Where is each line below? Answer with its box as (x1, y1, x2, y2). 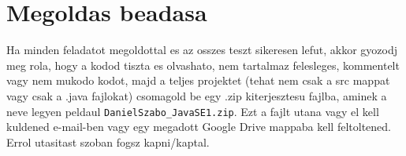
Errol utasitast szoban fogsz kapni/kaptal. (6, 133, 210, 150)
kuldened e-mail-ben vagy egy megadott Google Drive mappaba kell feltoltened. (6, 118, 391, 135)
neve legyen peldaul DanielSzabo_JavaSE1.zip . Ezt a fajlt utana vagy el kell (6, 103, 379, 119)
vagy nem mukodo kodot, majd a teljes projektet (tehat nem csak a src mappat (6, 72, 390, 89)
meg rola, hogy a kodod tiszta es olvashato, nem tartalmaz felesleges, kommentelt (6, 56, 400, 73)
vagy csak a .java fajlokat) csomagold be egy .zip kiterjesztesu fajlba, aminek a (6, 87, 387, 103)
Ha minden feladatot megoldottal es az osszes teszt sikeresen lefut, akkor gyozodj (6, 42, 397, 58)
